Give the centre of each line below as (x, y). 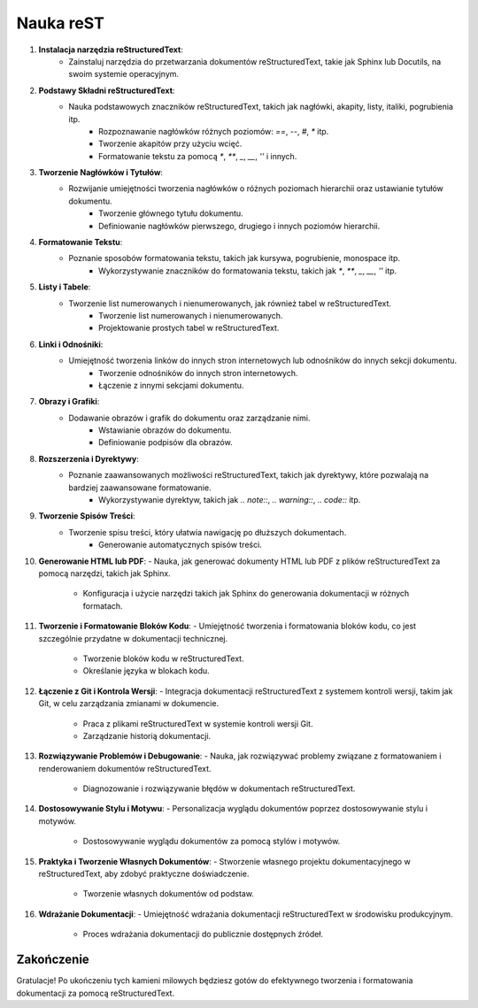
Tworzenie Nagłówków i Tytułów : (101, 173)
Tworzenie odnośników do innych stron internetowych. (198, 373)
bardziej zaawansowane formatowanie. (140, 488)
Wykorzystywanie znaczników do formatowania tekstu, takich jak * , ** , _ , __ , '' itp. (248, 271)
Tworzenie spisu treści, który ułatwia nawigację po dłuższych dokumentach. (208, 532)
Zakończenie (53, 960)
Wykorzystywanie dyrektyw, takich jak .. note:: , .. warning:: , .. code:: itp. (230, 500)
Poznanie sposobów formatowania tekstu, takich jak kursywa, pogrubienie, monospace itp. (235, 258)
